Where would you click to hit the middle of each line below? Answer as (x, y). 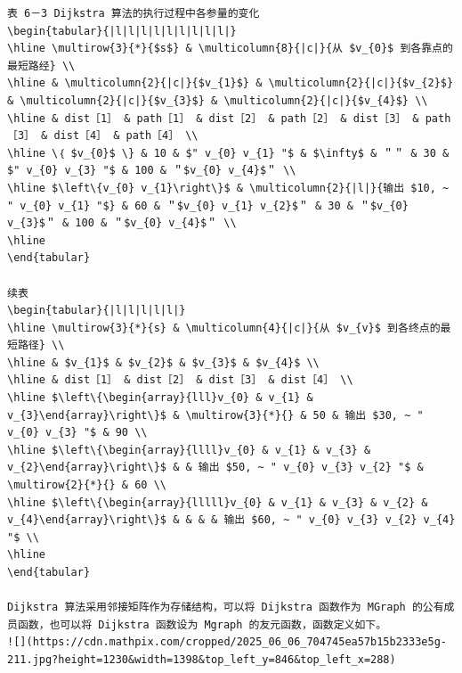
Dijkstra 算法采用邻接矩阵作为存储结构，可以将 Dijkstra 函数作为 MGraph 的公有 (226, 607)
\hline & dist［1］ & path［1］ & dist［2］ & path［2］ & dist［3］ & (213, 118)
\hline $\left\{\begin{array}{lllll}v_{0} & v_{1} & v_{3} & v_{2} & (218, 502)
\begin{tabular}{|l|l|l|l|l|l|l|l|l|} (122, 31)
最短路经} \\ (41, 66)
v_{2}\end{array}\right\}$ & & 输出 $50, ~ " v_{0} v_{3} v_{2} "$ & (215, 468)
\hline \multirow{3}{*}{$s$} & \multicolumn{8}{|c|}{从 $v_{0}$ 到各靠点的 (230, 49)
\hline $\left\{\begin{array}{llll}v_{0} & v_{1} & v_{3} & (189, 450)
